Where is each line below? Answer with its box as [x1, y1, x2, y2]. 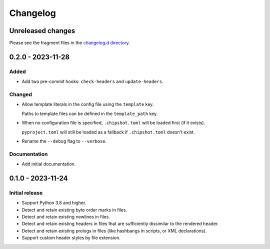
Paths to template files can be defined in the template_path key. [21, 110, 158, 116]
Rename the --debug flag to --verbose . [21, 138, 107, 144]
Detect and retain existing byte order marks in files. [21, 206, 127, 212]
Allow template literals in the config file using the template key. [21, 101, 154, 107]
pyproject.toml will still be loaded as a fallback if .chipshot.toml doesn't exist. [21, 129, 195, 135]
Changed [9, 90, 32, 97]
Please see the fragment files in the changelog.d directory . [9, 40, 130, 46]
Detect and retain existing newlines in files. [21, 214, 110, 219]
